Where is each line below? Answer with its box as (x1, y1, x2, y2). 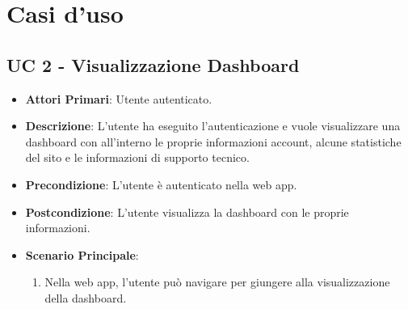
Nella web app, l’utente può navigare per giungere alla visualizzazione (44, 273, 390, 290)
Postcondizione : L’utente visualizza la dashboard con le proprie (25, 203, 349, 220)
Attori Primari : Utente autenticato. (25, 90, 212, 107)
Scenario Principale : (25, 246, 139, 263)
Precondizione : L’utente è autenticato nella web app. (25, 176, 297, 193)
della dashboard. (44, 289, 127, 306)
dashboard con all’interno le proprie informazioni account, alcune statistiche (25, 133, 402, 150)
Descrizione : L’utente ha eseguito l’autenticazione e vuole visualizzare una (25, 117, 401, 134)
